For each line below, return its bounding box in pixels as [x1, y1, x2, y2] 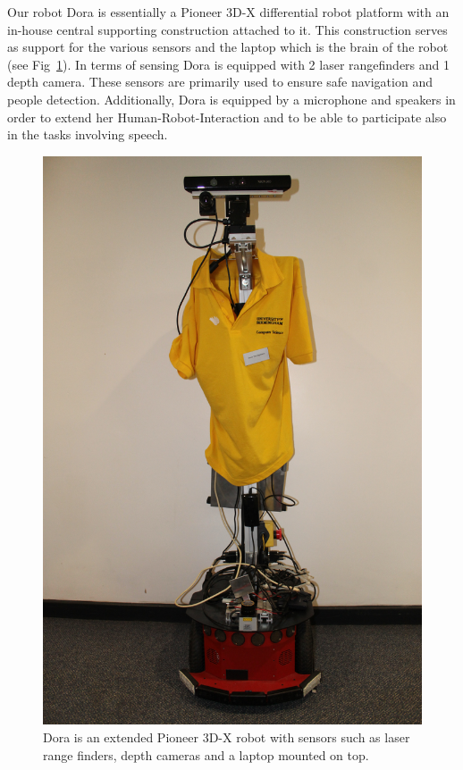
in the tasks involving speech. [7, 125, 168, 144]
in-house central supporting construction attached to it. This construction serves [7, 20, 448, 38]
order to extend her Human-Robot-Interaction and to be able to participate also [7, 107, 447, 126]
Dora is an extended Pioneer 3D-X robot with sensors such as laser [43, 727, 410, 746]
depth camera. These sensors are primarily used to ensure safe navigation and [7, 72, 433, 91]
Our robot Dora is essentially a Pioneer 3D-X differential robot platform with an [7, 3, 450, 21]
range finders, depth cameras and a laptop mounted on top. [43, 745, 369, 764]
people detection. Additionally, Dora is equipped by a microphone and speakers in [7, 89, 456, 108]
